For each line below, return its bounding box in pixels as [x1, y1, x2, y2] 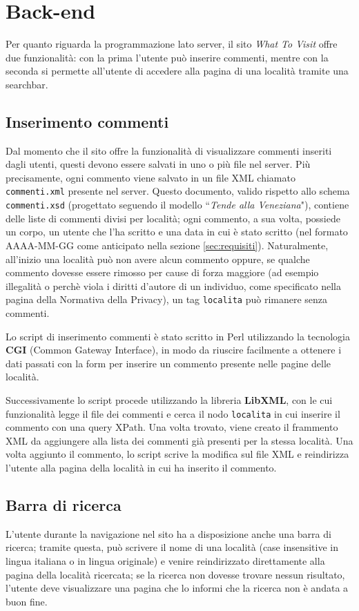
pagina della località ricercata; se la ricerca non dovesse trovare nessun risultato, [6, 567, 345, 581]
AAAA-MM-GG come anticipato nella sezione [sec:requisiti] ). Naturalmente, [6, 237, 329, 252]
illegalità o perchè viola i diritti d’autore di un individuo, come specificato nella [6, 278, 341, 293]
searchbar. [6, 77, 48, 91]
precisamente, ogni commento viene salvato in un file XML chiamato [6, 170, 295, 184]
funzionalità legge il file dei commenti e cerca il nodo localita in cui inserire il [6, 406, 340, 420]
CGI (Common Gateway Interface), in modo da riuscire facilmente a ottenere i [6, 342, 342, 357]
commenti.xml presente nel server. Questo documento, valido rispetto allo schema [6, 184, 350, 198]
